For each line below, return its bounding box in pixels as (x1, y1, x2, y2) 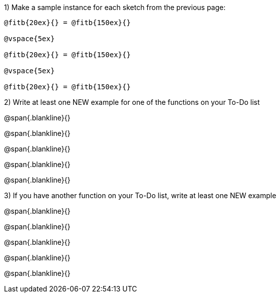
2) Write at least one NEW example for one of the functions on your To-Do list (4, 98, 260, 106)
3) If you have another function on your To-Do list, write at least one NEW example (4, 191, 276, 200)
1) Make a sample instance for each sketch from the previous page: (4, 3, 226, 12)
